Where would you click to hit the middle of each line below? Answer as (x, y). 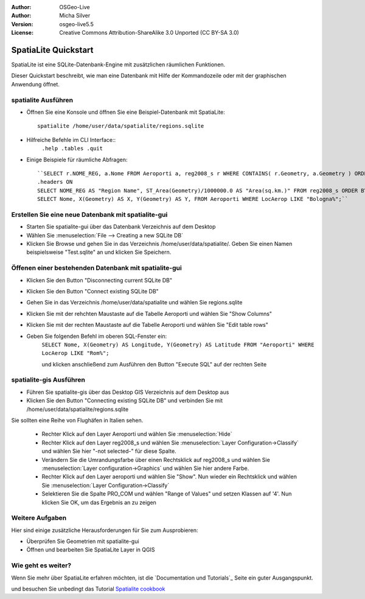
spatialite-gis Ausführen (48, 380)
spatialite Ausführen (42, 100)
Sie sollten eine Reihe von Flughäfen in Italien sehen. (77, 421)
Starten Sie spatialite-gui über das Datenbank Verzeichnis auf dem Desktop (121, 227)
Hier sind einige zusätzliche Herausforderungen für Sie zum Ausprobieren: (105, 530)
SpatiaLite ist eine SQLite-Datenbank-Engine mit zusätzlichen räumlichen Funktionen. (118, 65)
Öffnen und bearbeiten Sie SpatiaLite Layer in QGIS (91, 550)
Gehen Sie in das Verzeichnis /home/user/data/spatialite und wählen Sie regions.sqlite (134, 303)
